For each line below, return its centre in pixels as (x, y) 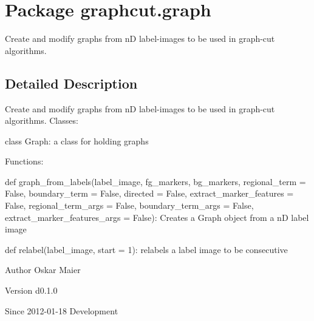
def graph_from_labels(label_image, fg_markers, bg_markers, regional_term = (155, 181)
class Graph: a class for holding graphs (77, 140)
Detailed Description (71, 83)
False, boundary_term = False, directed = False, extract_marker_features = (149, 193)
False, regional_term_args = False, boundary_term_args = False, (129, 205)
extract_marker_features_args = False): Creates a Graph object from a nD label (157, 217)
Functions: (24, 161)
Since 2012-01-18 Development (62, 310)
